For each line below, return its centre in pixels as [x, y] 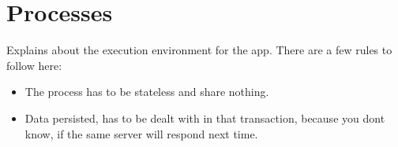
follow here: [34, 65]
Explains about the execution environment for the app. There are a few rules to [199, 50]
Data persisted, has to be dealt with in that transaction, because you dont [205, 118]
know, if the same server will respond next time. [141, 133]
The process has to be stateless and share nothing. [147, 92]
